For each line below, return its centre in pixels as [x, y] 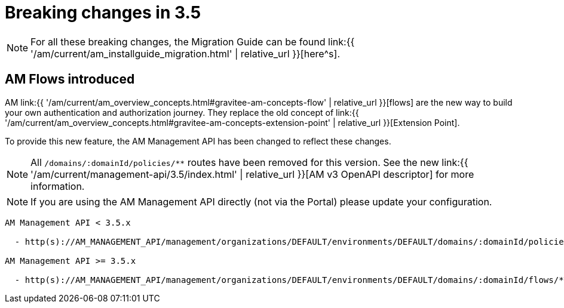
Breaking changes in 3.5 [103, 13]
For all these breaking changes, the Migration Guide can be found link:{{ [193, 41]
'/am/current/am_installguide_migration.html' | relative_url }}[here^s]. [185, 53]
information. [58, 186]
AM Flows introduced [70, 79]
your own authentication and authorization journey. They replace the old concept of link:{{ [182, 112]
